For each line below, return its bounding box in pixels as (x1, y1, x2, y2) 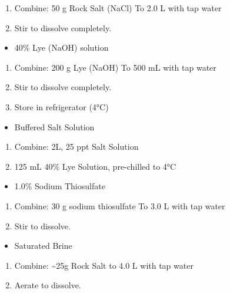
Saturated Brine (14, 239, 72, 252)
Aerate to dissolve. (14, 279, 81, 291)
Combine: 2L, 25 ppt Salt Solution (14, 140, 139, 153)
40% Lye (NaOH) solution (14, 41, 109, 54)
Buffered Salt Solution (14, 120, 95, 133)
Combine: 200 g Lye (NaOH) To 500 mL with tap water (14, 61, 216, 73)
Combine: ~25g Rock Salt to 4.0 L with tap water (14, 259, 194, 271)
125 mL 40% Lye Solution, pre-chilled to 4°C (14, 160, 176, 172)
